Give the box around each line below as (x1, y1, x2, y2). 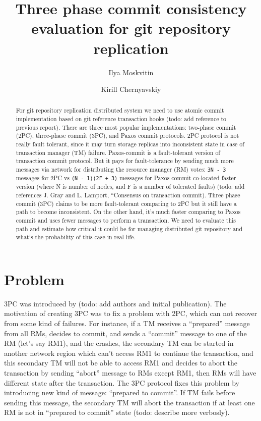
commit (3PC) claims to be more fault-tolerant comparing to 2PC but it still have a (16, 199, 237, 207)
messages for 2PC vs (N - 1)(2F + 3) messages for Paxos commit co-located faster (16, 174, 236, 182)
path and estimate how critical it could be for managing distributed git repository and (16, 224, 243, 233)
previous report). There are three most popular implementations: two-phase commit (16, 123, 236, 131)
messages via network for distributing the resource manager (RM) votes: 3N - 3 (16, 165, 226, 174)
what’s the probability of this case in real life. (16, 233, 136, 241)
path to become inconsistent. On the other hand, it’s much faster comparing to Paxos (16, 207, 241, 216)
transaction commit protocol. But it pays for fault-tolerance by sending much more (16, 156, 234, 165)
